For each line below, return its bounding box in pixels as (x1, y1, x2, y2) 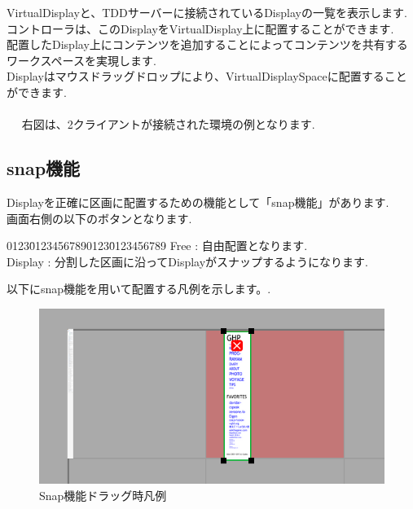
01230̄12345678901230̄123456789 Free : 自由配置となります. (7, 237, 308, 254)
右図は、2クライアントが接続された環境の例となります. (21, 116, 315, 133)
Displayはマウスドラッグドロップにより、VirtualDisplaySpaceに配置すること (7, 68, 407, 85)
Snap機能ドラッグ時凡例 (39, 486, 167, 503)
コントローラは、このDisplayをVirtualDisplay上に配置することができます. (7, 20, 394, 37)
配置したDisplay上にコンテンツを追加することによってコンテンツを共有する (7, 36, 408, 53)
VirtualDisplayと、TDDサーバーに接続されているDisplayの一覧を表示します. (7, 4, 407, 20)
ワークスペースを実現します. (7, 51, 156, 68)
